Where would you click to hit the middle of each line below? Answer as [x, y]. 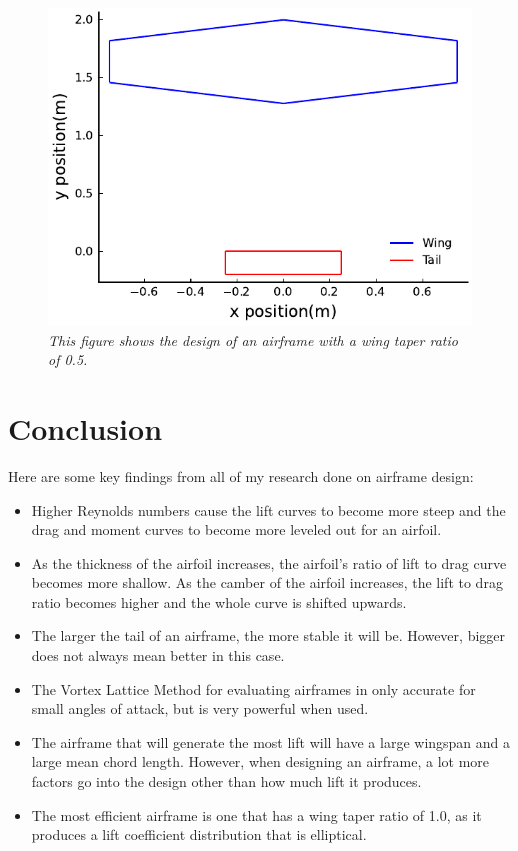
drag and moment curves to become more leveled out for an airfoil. [236, 529]
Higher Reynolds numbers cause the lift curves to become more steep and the [268, 509]
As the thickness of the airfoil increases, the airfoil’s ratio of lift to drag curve [269, 562]
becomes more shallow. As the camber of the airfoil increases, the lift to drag [267, 582]
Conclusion [85, 427]
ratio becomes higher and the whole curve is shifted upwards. [219, 601]
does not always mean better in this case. [158, 655]
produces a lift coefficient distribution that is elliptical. [199, 834]
